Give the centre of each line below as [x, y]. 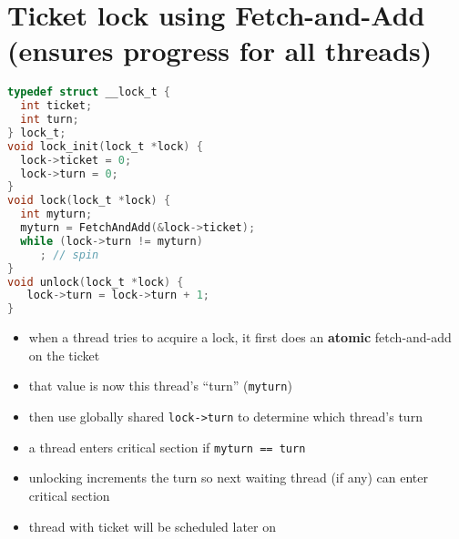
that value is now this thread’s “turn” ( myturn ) [160, 386]
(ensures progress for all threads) [220, 51]
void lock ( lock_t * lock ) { [89, 201]
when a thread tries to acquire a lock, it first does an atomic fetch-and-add [240, 337]
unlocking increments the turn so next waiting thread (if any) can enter [229, 478]
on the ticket [64, 355]
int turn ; [50, 120]
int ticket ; [56, 106]
